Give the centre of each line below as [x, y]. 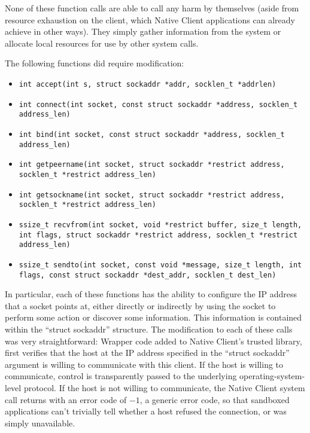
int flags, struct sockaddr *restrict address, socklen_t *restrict [158, 235]
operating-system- [272, 376]
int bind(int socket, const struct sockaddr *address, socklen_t [152, 134]
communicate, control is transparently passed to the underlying [121, 376]
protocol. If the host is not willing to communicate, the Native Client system [164, 387]
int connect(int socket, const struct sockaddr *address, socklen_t [158, 104]
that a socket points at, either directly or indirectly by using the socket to [140, 305]
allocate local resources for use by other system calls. [102, 43]
